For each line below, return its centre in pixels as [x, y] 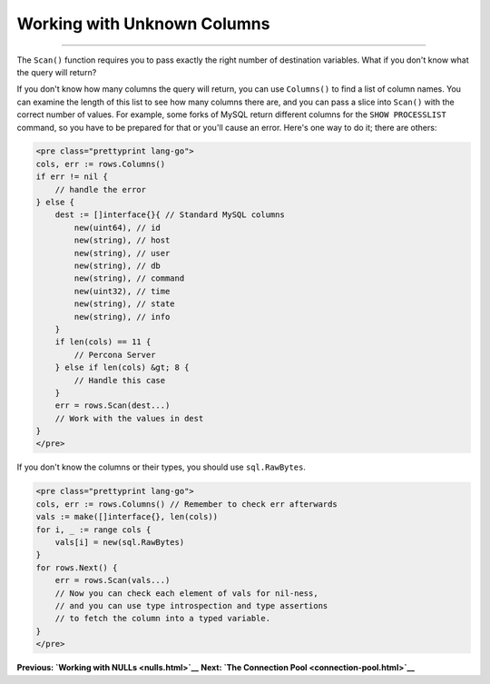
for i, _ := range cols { [93, 530]
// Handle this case [120, 380]
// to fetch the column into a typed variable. [163, 619]
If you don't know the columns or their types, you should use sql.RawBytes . [161, 467]
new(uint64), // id [117, 228]
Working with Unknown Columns [143, 24]
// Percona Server [115, 355]
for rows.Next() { [77, 567]
